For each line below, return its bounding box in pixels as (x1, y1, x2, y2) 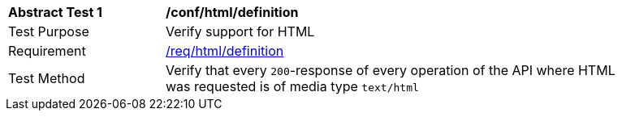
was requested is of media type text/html (166, 78, 419, 94)
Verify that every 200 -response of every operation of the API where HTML (166, 62, 616, 78)
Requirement (8, 43, 86, 59)
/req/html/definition (166, 43, 284, 59)
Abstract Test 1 (8, 4, 102, 20)
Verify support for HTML (166, 23, 315, 40)
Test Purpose (8, 23, 89, 40)
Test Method (8, 70, 85, 86)
